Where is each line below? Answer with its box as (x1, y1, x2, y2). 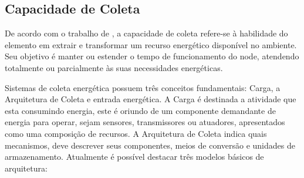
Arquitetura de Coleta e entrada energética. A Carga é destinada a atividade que (5, 93, 296, 105)
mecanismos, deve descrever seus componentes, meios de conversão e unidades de (5, 139, 295, 151)
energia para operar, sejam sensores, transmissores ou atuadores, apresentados (5, 116, 285, 128)
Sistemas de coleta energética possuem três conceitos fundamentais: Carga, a (5, 81, 281, 93)
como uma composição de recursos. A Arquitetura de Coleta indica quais (5, 127, 267, 139)
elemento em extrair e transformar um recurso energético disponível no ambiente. (5, 38, 297, 51)
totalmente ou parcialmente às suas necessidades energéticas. (5, 61, 223, 73)
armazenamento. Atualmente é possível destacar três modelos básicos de (5, 150, 264, 163)
